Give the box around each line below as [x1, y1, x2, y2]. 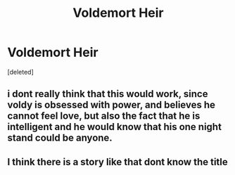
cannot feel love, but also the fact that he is [7, 110, 201, 122]
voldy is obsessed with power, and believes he [7, 99, 216, 111]
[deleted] [7, 67, 34, 76]
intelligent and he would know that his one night [7, 121, 222, 133]
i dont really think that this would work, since [7, 88, 208, 100]
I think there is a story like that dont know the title [7, 156, 229, 168]
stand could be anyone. [7, 132, 113, 144]
